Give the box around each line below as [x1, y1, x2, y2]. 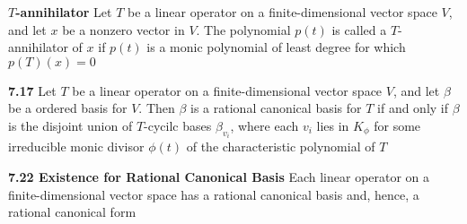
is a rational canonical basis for [190, 99, 362, 117]
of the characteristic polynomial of [186, 137, 375, 156]
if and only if [377, 99, 449, 117]
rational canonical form [8, 202, 137, 221]
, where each [230, 116, 299, 134]
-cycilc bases [144, 116, 212, 134]
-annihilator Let [15, 3, 112, 21]
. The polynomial [196, 20, 291, 39]
